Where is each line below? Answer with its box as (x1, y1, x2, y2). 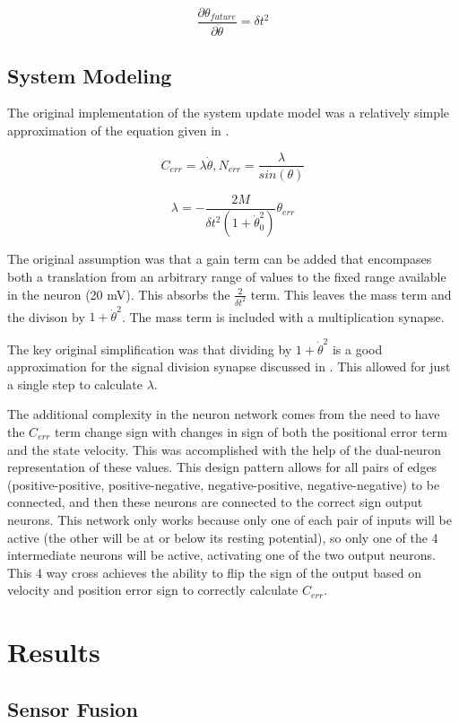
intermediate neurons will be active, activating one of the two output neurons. (7, 545, 436, 564)
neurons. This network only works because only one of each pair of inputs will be (7, 510, 452, 528)
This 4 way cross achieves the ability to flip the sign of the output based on (7, 563, 422, 581)
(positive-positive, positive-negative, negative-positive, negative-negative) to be (7, 475, 440, 493)
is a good (332, 339, 383, 358)
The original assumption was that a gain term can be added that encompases (7, 249, 432, 268)
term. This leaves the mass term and (250, 284, 452, 303)
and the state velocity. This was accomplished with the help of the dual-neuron (7, 440, 442, 458)
